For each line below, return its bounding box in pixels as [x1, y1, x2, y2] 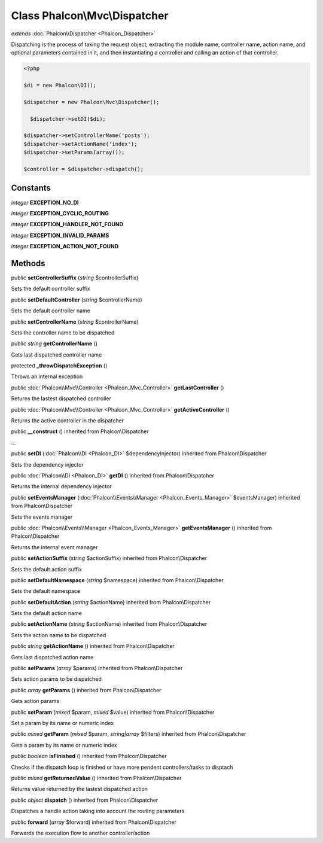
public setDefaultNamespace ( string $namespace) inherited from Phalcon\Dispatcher [11, 576, 224, 583]
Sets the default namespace [11, 588, 81, 595]
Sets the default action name [11, 610, 82, 617]
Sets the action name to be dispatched [11, 631, 106, 638]
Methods [11, 258, 45, 269]
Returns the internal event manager [11, 543, 98, 550]
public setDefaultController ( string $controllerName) [11, 296, 143, 303]
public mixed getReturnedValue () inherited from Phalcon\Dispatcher [11, 774, 182, 781]
